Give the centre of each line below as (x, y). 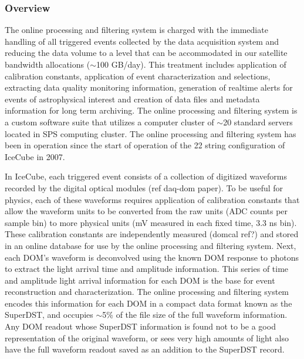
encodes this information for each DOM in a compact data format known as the (148, 303)
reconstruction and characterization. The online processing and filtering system (147, 292)
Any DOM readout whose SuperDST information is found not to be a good (140, 326)
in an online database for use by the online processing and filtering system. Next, (151, 245)
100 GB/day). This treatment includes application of (191, 64)
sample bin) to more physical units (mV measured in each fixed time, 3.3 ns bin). (151, 222)
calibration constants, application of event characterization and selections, (138, 76)
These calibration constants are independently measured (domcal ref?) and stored (152, 234)
